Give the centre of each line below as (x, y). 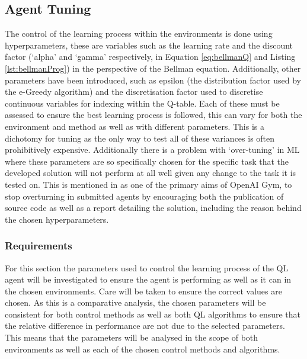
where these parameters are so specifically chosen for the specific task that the (147, 161)
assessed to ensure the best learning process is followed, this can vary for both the (153, 115)
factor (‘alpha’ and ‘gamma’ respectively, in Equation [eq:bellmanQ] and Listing (150, 57)
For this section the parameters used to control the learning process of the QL (147, 267)
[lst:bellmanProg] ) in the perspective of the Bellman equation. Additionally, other (153, 68)
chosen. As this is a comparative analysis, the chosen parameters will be (135, 302)
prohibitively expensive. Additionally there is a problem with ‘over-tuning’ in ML (152, 150)
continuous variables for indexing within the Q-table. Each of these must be (142, 103)
